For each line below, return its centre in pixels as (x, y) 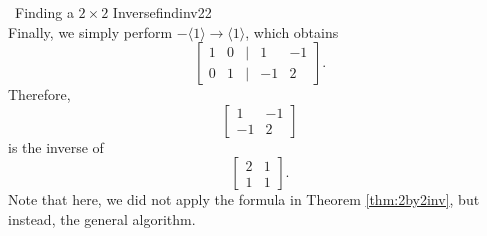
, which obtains (292, 31)
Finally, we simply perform (90, 31)
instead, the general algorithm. (102, 218)
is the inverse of (56, 146)
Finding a (44, 12)
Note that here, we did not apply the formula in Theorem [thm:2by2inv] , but (244, 199)
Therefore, (39, 94)
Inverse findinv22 (162, 12)
